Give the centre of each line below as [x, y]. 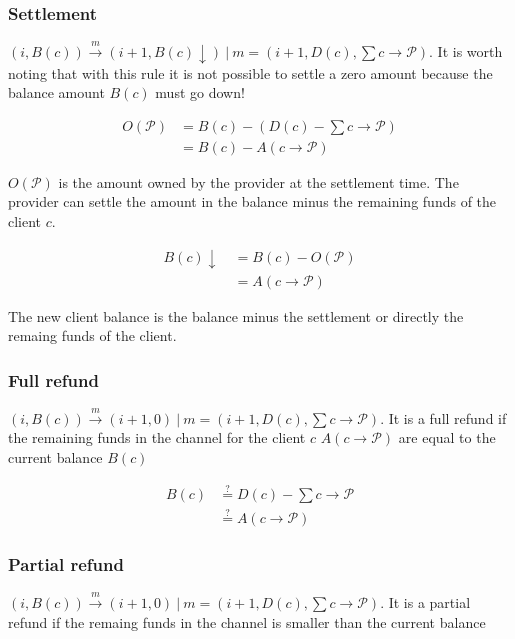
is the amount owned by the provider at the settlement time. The [258, 181]
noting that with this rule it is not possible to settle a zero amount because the [250, 72]
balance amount [56, 92]
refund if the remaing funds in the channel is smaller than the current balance [247, 621]
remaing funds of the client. [92, 335]
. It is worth [466, 51]
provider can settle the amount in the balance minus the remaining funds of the [252, 201]
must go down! [200, 92]
